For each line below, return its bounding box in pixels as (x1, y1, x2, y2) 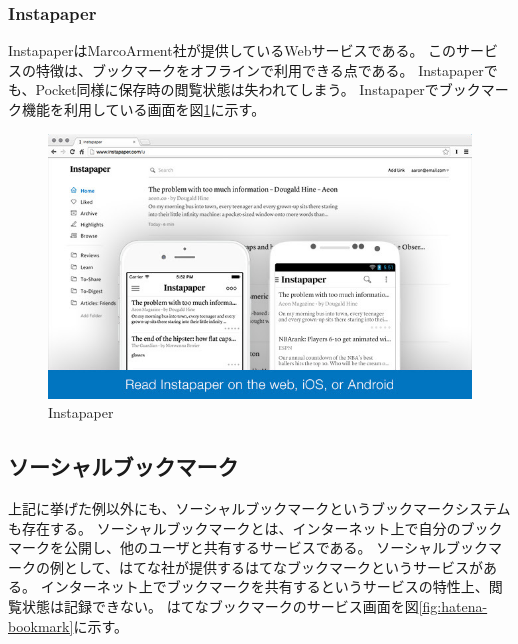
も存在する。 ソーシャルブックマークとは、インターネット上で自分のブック (8, 517, 503, 538)
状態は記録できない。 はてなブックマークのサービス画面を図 (21, 595, 419, 616)
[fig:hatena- (418, 595, 488, 616)
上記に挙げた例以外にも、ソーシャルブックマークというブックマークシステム (8, 497, 511, 518)
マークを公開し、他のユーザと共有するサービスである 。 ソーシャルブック (8, 537, 488, 558)
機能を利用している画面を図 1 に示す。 (21, 99, 266, 119)
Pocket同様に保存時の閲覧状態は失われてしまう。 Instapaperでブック (35, 79, 481, 100)
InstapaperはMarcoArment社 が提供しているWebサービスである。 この (8, 40, 457, 61)
